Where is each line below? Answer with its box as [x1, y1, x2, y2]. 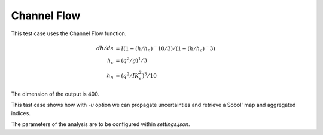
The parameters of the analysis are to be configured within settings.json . [11, 121, 191, 128]
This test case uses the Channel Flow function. [11, 30, 127, 37]
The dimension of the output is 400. [11, 90, 100, 97]
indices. [11, 109, 31, 116]
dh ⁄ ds [96, 45, 114, 52]
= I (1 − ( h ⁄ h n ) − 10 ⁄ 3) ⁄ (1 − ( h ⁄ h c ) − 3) [115, 44, 215, 53]
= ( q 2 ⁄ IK [115, 71, 139, 79]
